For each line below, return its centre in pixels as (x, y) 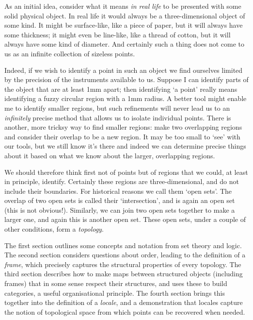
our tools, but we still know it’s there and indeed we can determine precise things (125, 146)
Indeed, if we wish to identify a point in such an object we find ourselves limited (124, 70)
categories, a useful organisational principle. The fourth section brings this (115, 293)
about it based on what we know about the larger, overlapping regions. (110, 155)
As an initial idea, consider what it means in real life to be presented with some (123, 6)
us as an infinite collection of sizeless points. (70, 53)
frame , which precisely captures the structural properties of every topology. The (123, 264)
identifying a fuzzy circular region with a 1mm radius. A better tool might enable (126, 98)
